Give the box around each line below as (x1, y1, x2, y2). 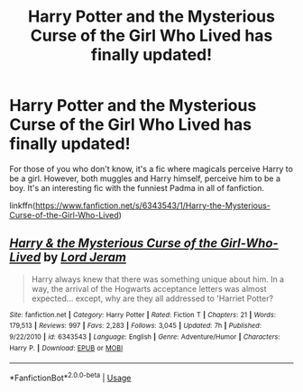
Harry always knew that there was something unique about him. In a (31, 273, 285, 285)
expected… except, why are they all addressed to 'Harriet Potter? (31, 293, 273, 304)
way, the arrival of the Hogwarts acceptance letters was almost (31, 283, 267, 294)
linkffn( (9, 200, 36, 211)
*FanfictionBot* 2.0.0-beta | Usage (9, 371, 132, 384)
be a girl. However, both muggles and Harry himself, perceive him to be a (9, 173, 281, 184)
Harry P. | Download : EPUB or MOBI (9, 343, 124, 352)
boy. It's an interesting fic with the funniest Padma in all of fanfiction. (9, 182, 264, 193)
